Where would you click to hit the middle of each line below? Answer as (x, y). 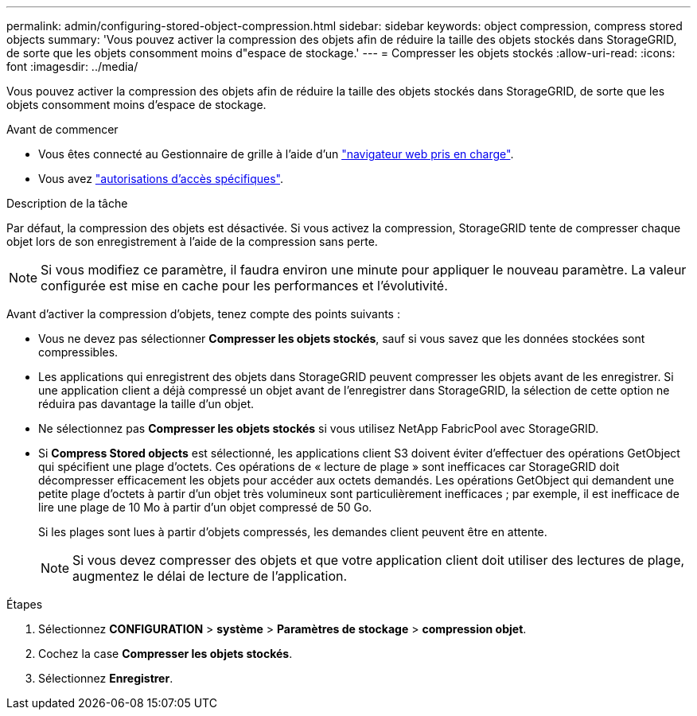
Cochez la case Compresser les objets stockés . (165, 654)
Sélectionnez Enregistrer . (106, 678)
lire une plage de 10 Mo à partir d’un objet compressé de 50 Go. (205, 507)
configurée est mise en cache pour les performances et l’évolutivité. (244, 286)
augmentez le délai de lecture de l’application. (210, 576)
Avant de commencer (62, 129)
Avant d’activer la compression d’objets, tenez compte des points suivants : (203, 314)
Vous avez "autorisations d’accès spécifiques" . (161, 179)
